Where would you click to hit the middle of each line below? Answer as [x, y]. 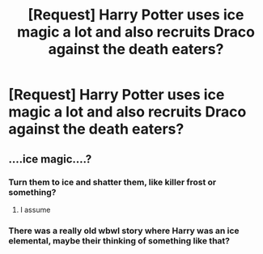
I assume [35, 210]
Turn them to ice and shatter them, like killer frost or [112, 182]
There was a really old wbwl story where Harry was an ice [124, 231]
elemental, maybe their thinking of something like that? [119, 240]
